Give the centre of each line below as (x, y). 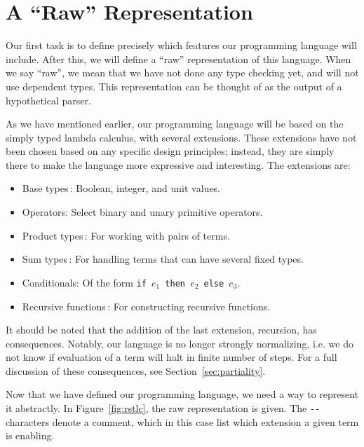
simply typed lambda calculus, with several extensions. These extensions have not (181, 137)
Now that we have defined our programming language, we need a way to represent (182, 394)
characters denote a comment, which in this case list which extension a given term (182, 421)
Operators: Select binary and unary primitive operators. (142, 212)
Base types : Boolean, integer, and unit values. (121, 188)
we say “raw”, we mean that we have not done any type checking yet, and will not (182, 73)
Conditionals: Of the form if (84, 282)
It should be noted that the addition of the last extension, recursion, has (161, 330)
